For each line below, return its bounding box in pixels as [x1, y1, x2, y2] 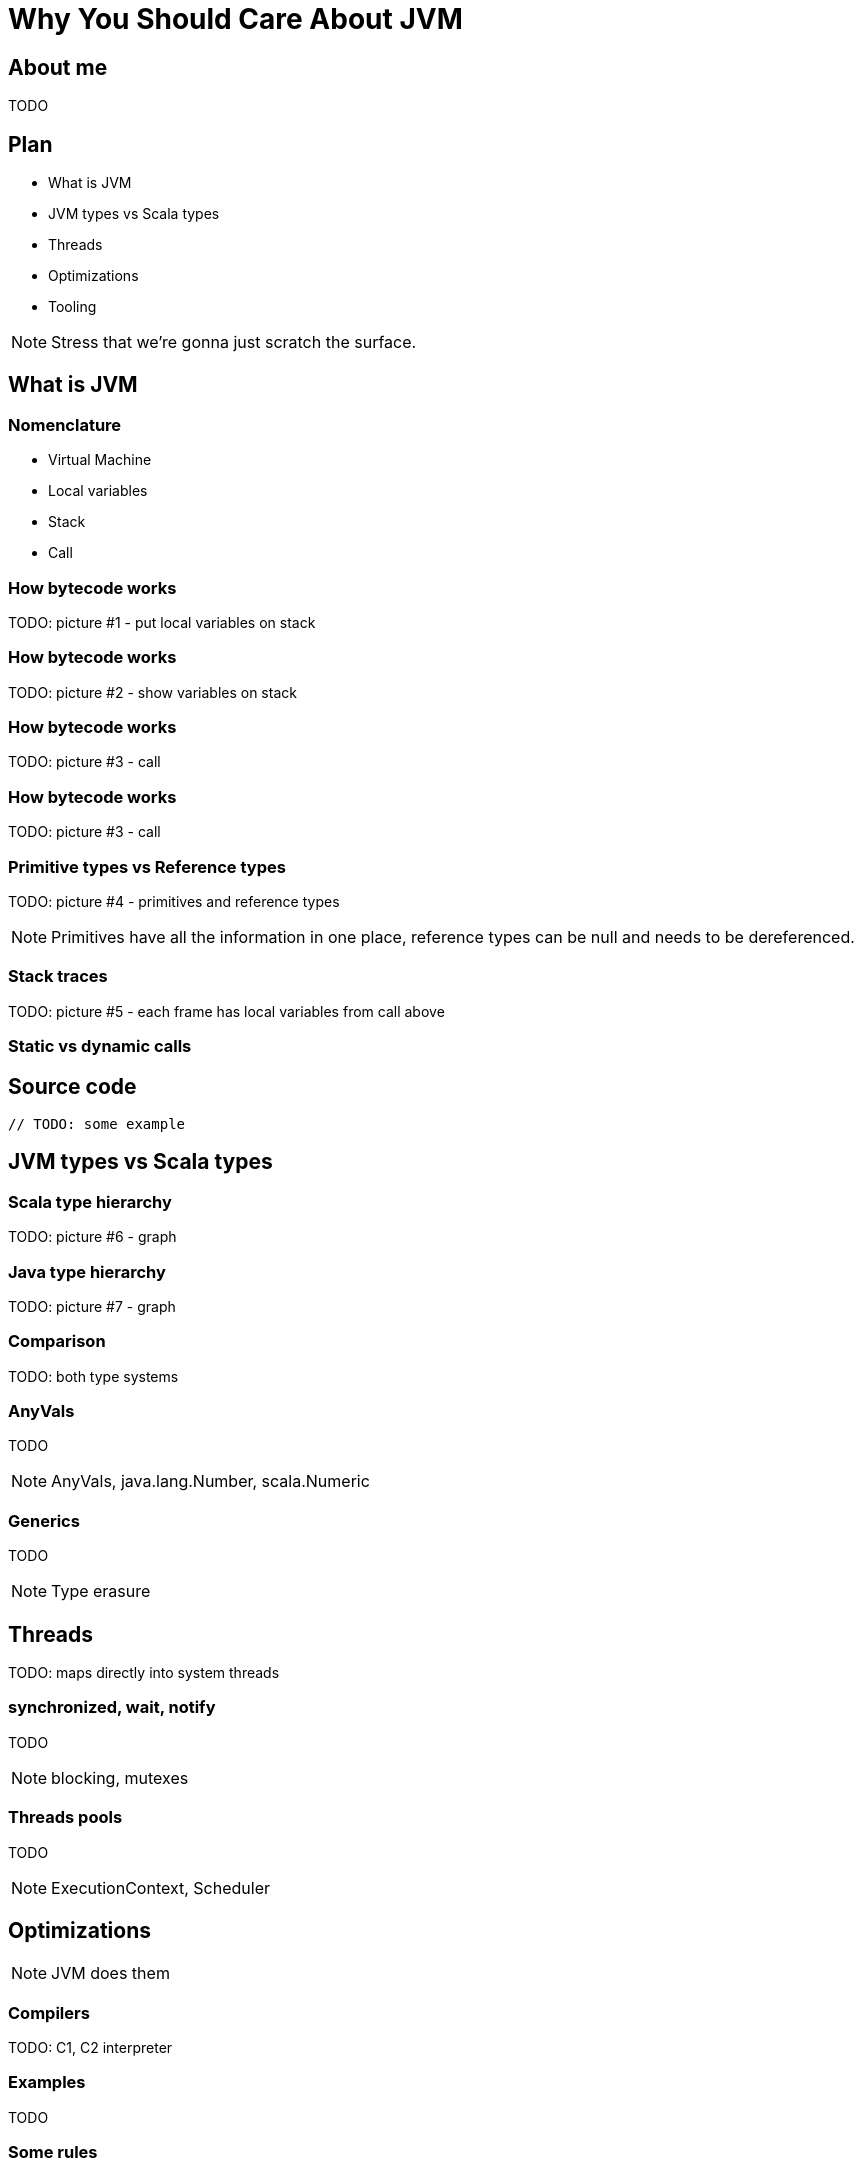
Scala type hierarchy [8, 1191, 172, 1212]
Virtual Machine [48, 451, 152, 469]
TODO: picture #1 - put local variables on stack [8, 613, 316, 631]
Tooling [48, 298, 97, 316]
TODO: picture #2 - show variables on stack [8, 683, 297, 701]
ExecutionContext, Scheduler [51, 1877, 270, 1898]
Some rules [8, 2142, 98, 2163]
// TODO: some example [8, 1115, 186, 1132]
